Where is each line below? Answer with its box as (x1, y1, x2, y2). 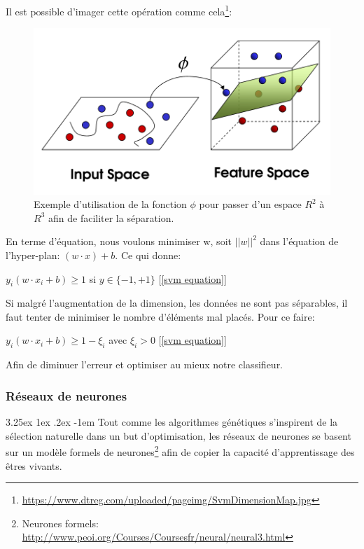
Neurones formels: (22, 515, 99, 530)
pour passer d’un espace (199, 197, 302, 211)
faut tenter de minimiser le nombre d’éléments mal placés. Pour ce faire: (6, 309, 315, 324)
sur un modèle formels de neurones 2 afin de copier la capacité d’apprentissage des (6, 443, 355, 459)
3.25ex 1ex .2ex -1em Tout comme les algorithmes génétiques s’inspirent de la (6, 415, 338, 429)
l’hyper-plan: (6, 247, 60, 262)
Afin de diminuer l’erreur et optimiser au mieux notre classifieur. (6, 357, 283, 372)
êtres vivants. (6, 458, 62, 473)
